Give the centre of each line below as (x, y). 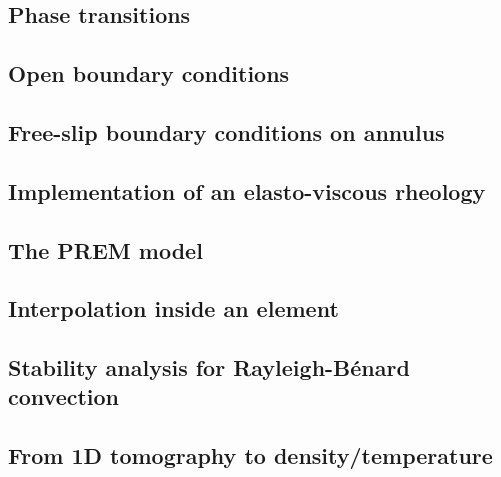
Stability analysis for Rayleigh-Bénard (209, 367)
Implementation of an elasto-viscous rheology (247, 190)
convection (64, 396)
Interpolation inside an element (173, 308)
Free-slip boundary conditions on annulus (226, 131)
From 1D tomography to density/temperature (250, 455)
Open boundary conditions (149, 73)
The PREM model (105, 249)
